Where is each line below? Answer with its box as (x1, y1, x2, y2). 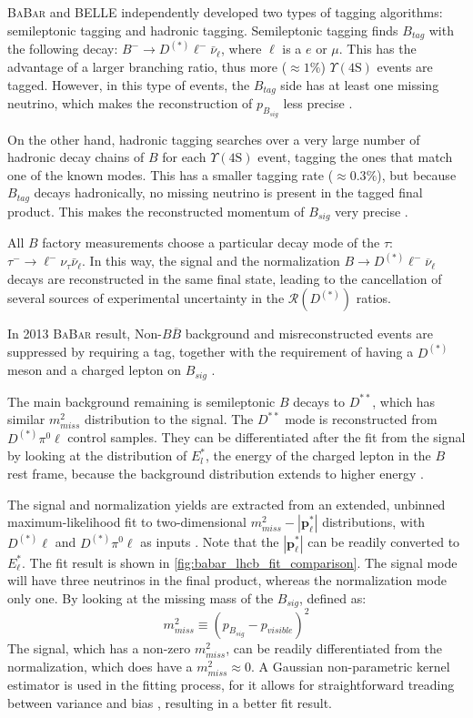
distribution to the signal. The (84, 410, 254, 429)
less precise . (283, 94, 353, 113)
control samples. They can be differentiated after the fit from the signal (67, 428, 466, 447)
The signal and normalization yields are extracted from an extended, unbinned (7, 494, 446, 513)
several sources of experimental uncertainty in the (7, 288, 285, 308)
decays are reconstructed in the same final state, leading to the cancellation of (7, 268, 442, 288)
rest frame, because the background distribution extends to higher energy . (7, 463, 424, 482)
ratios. (356, 288, 391, 308)
